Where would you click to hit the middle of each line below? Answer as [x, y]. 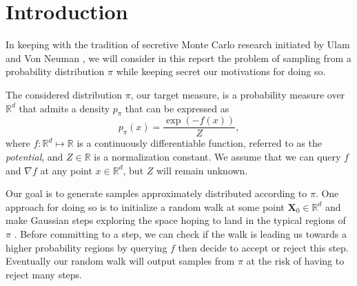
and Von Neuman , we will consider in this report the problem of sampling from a [178, 58]
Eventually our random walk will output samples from [120, 261]
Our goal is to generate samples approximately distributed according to [156, 193]
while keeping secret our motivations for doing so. [221, 71]
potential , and [34, 156]
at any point [66, 170]
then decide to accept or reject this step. [263, 247]
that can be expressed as [177, 108]
